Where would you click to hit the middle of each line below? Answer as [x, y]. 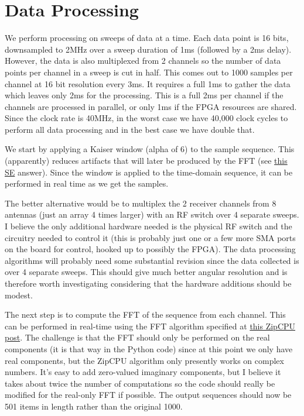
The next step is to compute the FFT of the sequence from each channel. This [145, 314]
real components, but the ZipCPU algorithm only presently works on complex [144, 360]
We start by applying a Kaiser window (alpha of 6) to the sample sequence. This [150, 149]
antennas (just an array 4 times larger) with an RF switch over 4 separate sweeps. [152, 214]
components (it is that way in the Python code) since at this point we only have [149, 348]
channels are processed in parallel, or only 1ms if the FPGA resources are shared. [151, 106]
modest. [19, 295]
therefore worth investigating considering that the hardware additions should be [148, 283]
